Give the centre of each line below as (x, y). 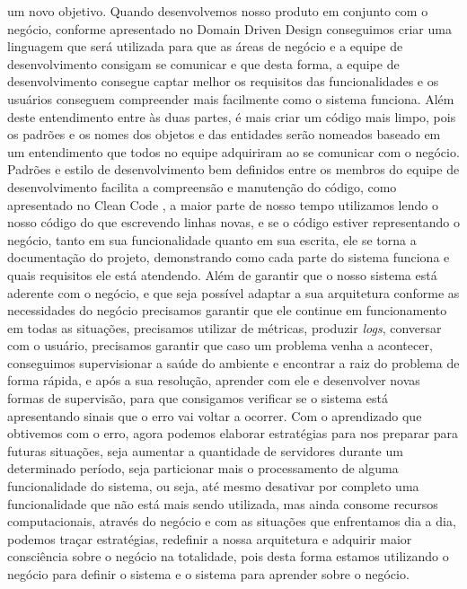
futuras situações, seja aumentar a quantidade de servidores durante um (205, 450)
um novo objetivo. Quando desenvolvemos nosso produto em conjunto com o (218, 11)
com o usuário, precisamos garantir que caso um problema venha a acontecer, (220, 345)
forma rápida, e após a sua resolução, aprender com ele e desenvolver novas (214, 380)
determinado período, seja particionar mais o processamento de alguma (203, 468)
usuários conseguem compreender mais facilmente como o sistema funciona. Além (231, 98)
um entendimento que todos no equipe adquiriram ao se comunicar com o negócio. (233, 151)
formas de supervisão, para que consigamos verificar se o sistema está (198, 398)
